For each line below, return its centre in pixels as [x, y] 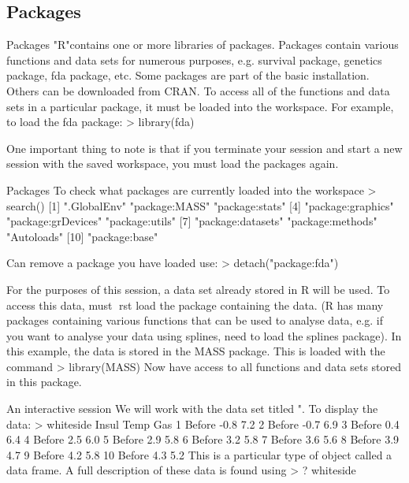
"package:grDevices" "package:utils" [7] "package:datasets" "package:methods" [192, 221]
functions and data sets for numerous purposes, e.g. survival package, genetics [194, 59]
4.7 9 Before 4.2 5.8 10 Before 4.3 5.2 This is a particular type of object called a [199, 454]
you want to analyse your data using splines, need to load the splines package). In [204, 335]
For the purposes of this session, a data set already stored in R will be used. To [198, 289]
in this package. [44, 382]
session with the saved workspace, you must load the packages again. [173, 163]
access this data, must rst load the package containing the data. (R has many [195, 305]
